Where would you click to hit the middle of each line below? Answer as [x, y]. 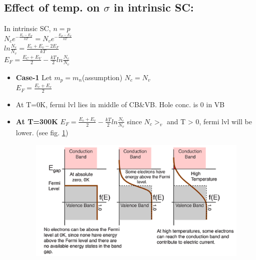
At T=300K [37, 121]
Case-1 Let [34, 77]
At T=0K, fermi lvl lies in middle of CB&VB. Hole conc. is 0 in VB [120, 104]
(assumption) [102, 77]
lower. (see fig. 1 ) [42, 132]
